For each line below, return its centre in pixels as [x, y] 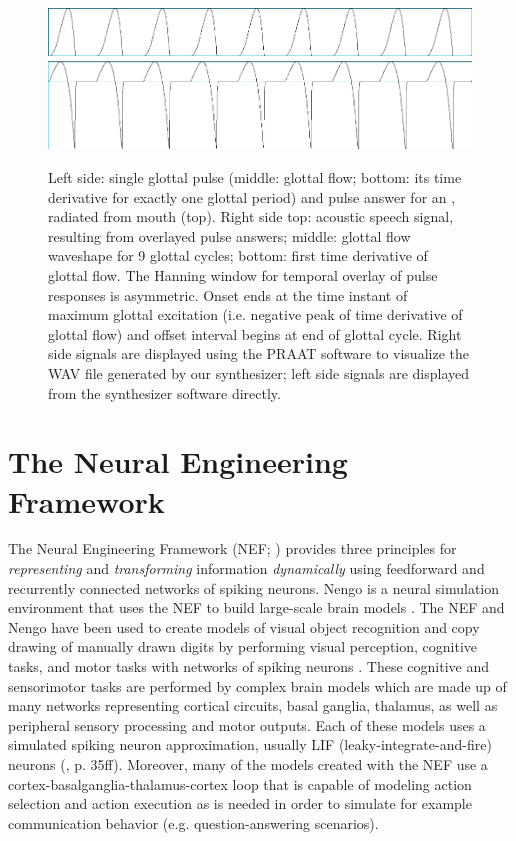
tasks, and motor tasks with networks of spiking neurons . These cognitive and [248, 666]
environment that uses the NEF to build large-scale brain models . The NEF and [256, 607]
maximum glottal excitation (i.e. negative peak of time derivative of [255, 314]
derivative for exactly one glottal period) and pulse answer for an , [252, 196]
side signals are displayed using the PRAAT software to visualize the [258, 353]
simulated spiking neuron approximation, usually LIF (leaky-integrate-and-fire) [250, 744]
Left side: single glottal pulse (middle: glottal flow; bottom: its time [255, 177]
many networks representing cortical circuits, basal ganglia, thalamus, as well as [253, 705]
